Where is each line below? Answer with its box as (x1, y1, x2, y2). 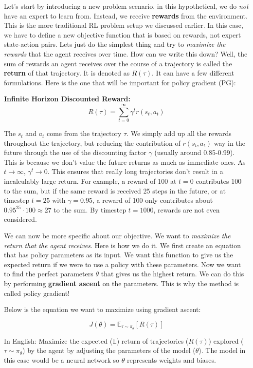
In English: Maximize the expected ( (4, 335, 113, 346)
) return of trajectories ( (116, 335, 189, 346)
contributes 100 (196, 176, 242, 186)
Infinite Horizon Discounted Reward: (4, 94, 130, 104)
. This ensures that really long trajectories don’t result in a (47, 166, 223, 176)
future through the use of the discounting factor (4, 147, 146, 157)
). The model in (199, 345, 246, 355)
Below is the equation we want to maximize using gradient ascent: (4, 304, 201, 314)
